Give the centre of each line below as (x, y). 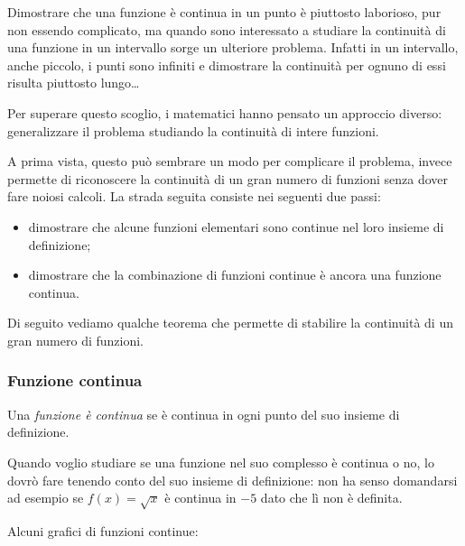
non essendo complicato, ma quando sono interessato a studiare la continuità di (227, 29)
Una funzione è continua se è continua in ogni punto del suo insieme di (204, 414)
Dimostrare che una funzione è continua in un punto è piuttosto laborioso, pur (224, 12)
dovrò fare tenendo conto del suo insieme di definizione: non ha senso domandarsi (232, 480)
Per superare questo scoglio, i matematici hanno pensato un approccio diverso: (225, 112)
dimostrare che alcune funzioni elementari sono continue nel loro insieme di (236, 226)
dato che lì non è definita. (331, 498)
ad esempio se (46, 498)
